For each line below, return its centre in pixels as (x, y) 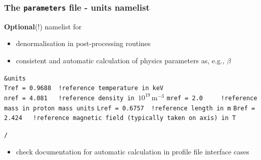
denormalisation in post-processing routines (83, 43)
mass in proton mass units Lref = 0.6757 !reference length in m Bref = (130, 108)
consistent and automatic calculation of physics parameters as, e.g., (120, 60)
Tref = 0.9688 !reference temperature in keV (84, 88)
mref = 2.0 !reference (212, 98)
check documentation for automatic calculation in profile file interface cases (133, 151)
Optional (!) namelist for (43, 26)
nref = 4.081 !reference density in (69, 98)
